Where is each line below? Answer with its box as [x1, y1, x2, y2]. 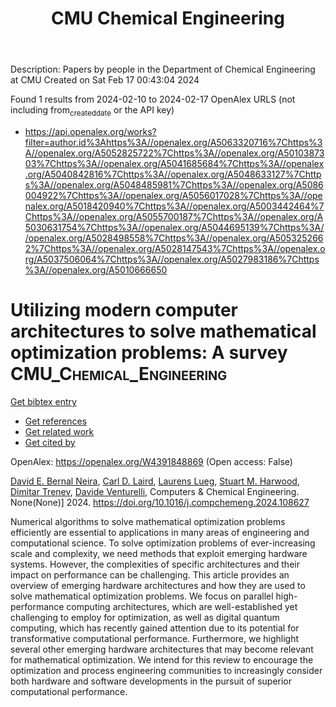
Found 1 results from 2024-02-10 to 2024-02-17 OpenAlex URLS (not [10, 93, 296, 106]
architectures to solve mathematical [10, 320, 317, 343]
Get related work [24, 425, 95, 437]
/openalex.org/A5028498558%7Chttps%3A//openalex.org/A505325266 [24, 232, 324, 244]
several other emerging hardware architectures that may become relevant [10, 643, 314, 655]
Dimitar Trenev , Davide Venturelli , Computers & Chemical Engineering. [10, 485, 300, 497]
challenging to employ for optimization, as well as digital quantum [10, 611, 280, 623]
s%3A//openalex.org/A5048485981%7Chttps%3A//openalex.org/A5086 [24, 178, 324, 191]
